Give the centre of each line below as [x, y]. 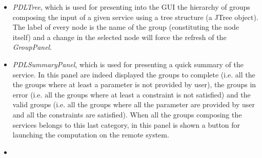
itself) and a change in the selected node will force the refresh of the [119, 37]
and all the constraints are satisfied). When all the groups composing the [127, 114]
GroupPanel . [32, 47]
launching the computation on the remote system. [91, 135]
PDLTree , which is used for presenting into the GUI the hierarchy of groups [131, 7]
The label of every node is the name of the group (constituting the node [126, 27]
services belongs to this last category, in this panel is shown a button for [126, 124]
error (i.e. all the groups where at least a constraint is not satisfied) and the [132, 94]
